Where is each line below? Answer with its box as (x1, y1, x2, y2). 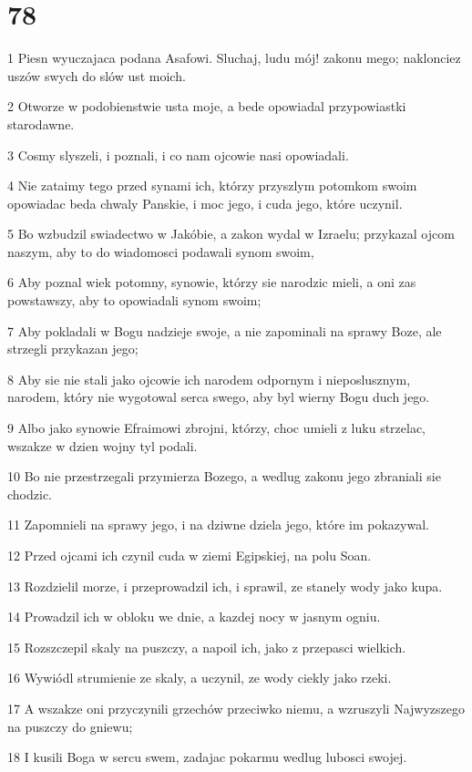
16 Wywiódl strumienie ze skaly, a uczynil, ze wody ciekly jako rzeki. (7, 668, 392, 687)
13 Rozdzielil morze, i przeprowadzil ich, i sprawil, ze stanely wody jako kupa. (7, 576, 443, 595)
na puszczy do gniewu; (7, 716, 133, 736)
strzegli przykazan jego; (7, 339, 139, 358)
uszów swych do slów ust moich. (7, 66, 186, 85)
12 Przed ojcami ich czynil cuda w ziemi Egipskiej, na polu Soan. (7, 546, 372, 564)
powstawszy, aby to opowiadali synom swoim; (7, 291, 262, 310)
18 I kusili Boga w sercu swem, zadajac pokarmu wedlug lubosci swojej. (7, 747, 407, 767)
